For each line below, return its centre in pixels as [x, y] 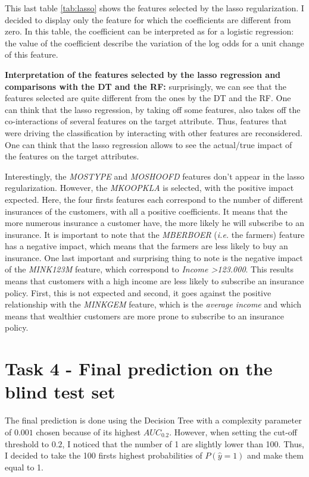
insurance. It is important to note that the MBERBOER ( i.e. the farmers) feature [155, 234]
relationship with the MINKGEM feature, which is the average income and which [153, 304]
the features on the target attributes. [72, 156]
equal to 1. [24, 467]
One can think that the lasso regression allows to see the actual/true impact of [149, 144]
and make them [275, 455]
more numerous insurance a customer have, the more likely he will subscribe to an [155, 223]
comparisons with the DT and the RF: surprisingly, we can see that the [146, 86]
